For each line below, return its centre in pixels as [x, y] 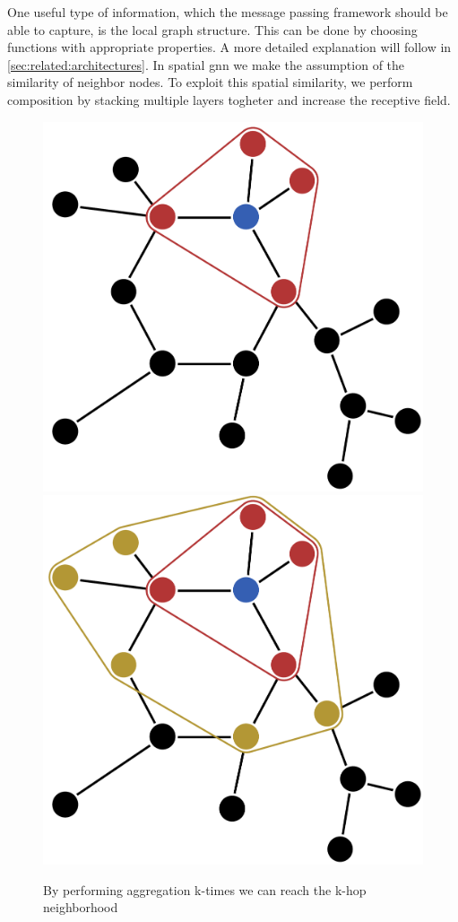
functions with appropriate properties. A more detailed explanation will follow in [229, 47]
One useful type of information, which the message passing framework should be [228, 12]
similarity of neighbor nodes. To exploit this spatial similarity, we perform [210, 82]
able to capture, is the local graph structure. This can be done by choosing [212, 29]
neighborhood [81, 907]
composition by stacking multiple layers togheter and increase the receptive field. [229, 99]
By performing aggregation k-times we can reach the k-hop [205, 889]
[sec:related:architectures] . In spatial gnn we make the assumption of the [206, 64]
